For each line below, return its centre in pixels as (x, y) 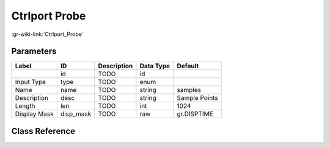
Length (25, 106)
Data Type (155, 66)
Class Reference (43, 131)
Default (188, 66)
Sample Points (197, 98)
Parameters (34, 51)
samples (189, 90)
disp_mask (76, 114)
